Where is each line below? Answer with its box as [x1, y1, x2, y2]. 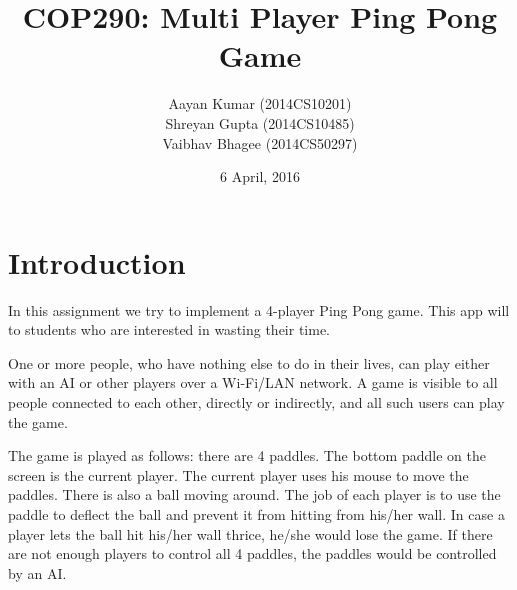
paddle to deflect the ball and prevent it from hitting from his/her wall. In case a [8, 503, 505, 524]
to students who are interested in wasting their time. [8, 319, 331, 340]
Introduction [8, 241, 186, 282]
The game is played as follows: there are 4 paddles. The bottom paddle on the [8, 445, 486, 466]
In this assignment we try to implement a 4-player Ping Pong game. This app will [8, 299, 510, 320]
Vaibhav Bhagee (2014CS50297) [162, 132, 358, 153]
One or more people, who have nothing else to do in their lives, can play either [8, 352, 490, 373]
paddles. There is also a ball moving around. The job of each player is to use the [8, 484, 501, 505]
